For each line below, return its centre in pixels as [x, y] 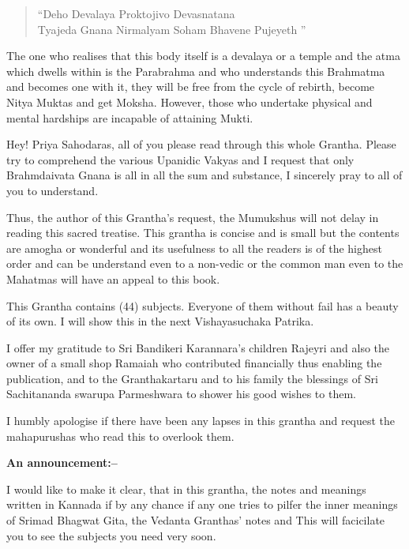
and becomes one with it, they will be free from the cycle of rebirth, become [191, 86]
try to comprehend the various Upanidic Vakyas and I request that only [180, 159]
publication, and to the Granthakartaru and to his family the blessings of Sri [192, 378]
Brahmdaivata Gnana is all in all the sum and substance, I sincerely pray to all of [204, 175]
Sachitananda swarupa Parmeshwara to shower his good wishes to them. [181, 394]
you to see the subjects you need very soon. [111, 535]
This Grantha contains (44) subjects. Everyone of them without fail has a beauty [203, 305]
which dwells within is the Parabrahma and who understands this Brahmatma [196, 71]
